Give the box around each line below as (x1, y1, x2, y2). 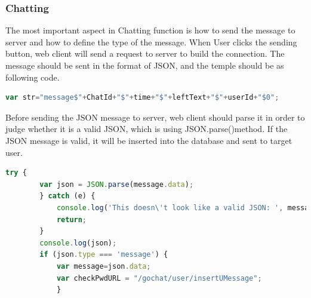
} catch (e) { (39, 192, 96, 201)
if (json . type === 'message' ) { (39, 250, 168, 259)
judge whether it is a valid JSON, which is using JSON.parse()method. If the (5, 122, 288, 135)
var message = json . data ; (56, 262, 151, 271)
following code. (5, 70, 60, 83)
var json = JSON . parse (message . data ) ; (39, 180, 194, 189)
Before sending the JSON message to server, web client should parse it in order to (5, 110, 305, 123)
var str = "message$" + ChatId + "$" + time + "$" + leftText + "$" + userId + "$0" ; (5, 93, 279, 102)
